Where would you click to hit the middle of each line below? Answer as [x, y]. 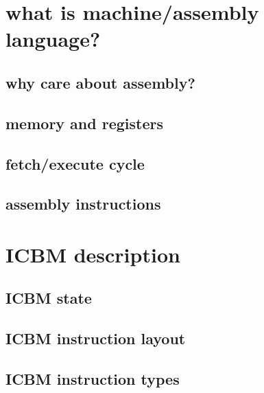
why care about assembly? [100, 82]
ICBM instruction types [93, 379]
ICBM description [93, 254]
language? [53, 39]
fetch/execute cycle [75, 163]
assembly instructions [83, 204]
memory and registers [85, 123]
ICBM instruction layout [96, 338]
